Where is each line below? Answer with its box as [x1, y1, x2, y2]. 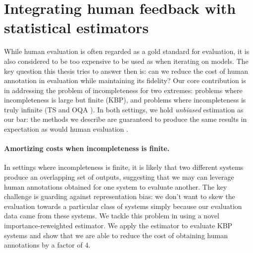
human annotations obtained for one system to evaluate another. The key [4, 181, 227, 192]
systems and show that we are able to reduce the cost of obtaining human [4, 230, 228, 240]
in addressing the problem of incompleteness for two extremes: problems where [4, 85, 243, 95]
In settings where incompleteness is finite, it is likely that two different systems [4, 162, 244, 172]
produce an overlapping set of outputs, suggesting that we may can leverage [4, 172, 234, 182]
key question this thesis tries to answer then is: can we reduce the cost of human [4, 65, 248, 76]
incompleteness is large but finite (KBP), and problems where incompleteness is [4, 95, 246, 105]
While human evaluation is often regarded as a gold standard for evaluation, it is [4, 46, 250, 56]
